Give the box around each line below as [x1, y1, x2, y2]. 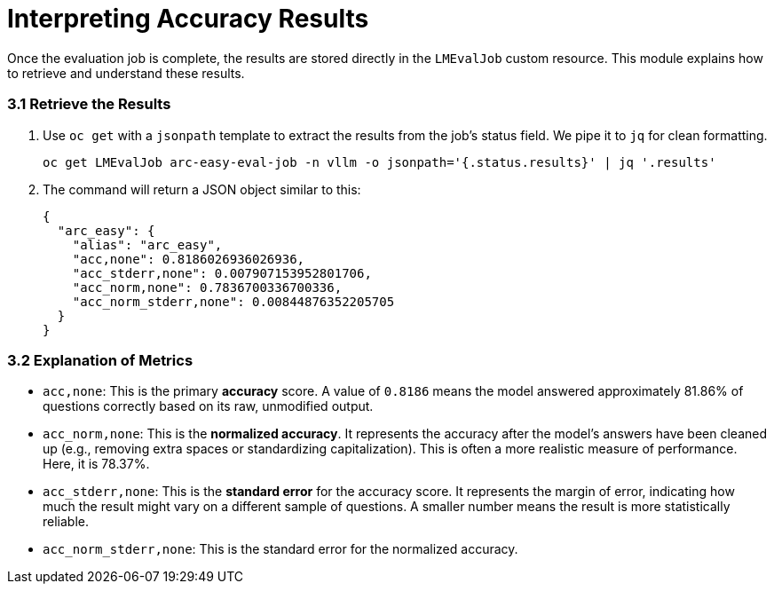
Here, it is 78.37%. [43, 456, 150, 472]
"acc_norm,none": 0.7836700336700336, [72, 280, 343, 295]
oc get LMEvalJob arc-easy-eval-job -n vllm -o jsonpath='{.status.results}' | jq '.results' [43, 154, 716, 169]
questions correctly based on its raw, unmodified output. [43, 398, 374, 414]
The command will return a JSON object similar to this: [43, 181, 361, 197]
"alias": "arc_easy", [72, 237, 223, 252]
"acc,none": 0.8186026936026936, [72, 251, 305, 266]
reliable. [43, 514, 90, 530]
